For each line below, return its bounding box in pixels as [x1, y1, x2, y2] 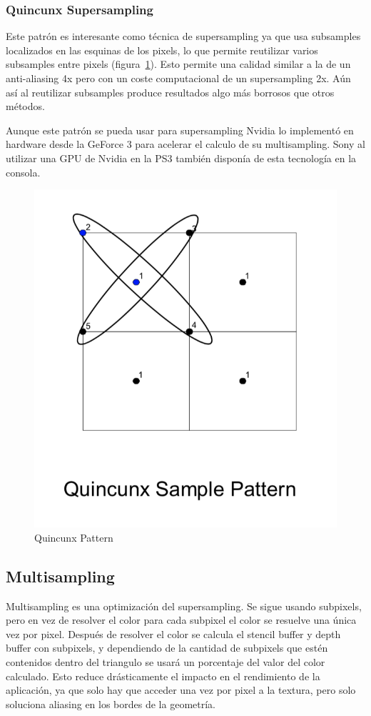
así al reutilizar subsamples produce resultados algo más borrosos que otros [6, 84, 335, 99]
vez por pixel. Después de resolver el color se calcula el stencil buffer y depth [6, 626, 341, 641]
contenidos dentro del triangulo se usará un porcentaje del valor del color [6, 655, 325, 669]
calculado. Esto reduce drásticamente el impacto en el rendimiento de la [6, 668, 320, 683]
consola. [6, 164, 41, 179]
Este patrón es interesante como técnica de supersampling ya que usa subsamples [6, 29, 361, 44]
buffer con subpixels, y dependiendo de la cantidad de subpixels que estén [6, 640, 328, 655]
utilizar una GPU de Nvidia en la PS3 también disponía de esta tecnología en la [6, 150, 357, 165]
